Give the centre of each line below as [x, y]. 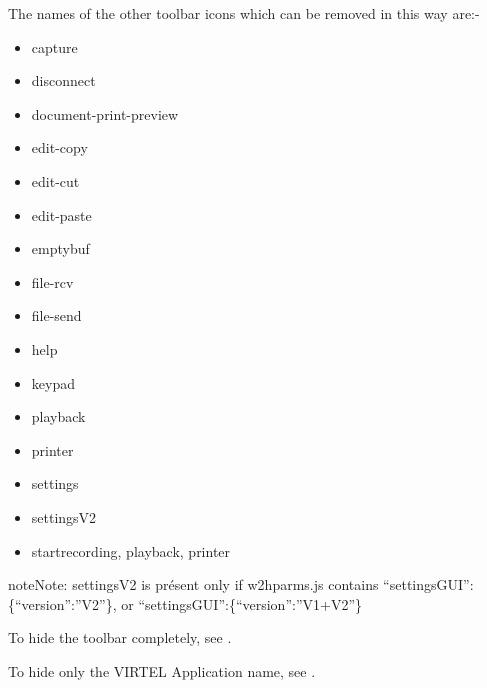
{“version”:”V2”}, [62, 603]
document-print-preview [105, 113]
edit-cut [55, 180]
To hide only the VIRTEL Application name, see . [162, 670]
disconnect [63, 80]
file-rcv [52, 281]
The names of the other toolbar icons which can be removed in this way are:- [244, 13]
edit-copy [59, 147]
